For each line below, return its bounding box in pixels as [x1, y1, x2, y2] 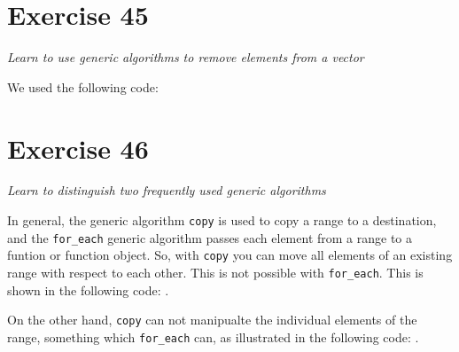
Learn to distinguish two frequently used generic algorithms [7, 181, 326, 199]
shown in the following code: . [7, 280, 169, 299]
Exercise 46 [7, 129, 149, 166]
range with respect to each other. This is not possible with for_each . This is [7, 263, 424, 281]
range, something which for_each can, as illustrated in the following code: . [7, 327, 419, 346]
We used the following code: [7, 77, 159, 96]
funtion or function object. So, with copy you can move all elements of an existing [7, 246, 453, 264]
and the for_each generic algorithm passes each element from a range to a [7, 228, 412, 246]
